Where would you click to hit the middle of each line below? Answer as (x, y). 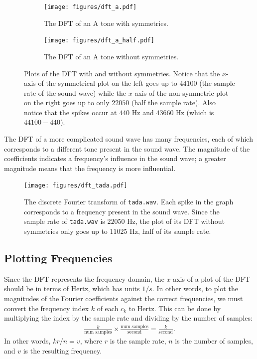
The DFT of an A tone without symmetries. (111, 56)
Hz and (143, 112)
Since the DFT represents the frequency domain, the (84, 278)
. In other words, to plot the (195, 288)
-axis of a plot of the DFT (210, 278)
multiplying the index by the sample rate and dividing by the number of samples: (128, 318)
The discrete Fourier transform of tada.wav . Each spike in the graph (129, 202)
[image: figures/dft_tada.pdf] (76, 186)
